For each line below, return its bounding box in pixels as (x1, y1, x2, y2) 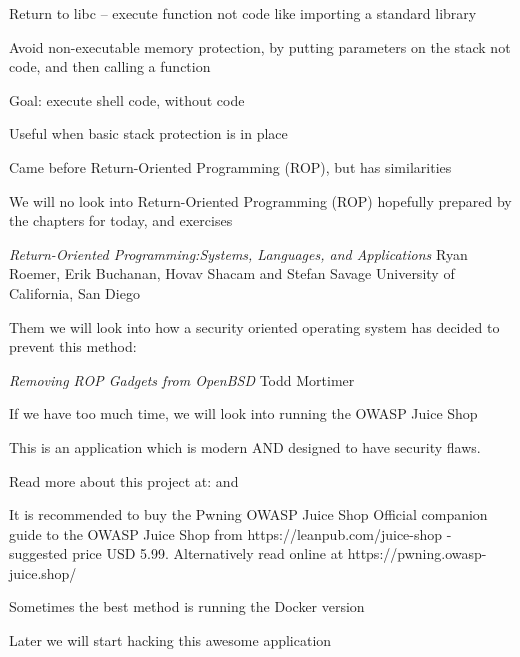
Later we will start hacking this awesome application (9, 630, 332, 651)
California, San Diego (9, 282, 140, 303)
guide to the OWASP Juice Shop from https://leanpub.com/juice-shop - (9, 523, 452, 544)
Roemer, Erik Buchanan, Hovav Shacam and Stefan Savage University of (9, 263, 455, 284)
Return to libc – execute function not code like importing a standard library (9, 3, 477, 23)
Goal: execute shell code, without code (9, 89, 245, 110)
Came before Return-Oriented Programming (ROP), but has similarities (9, 156, 452, 177)
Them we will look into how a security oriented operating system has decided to (9, 316, 500, 337)
